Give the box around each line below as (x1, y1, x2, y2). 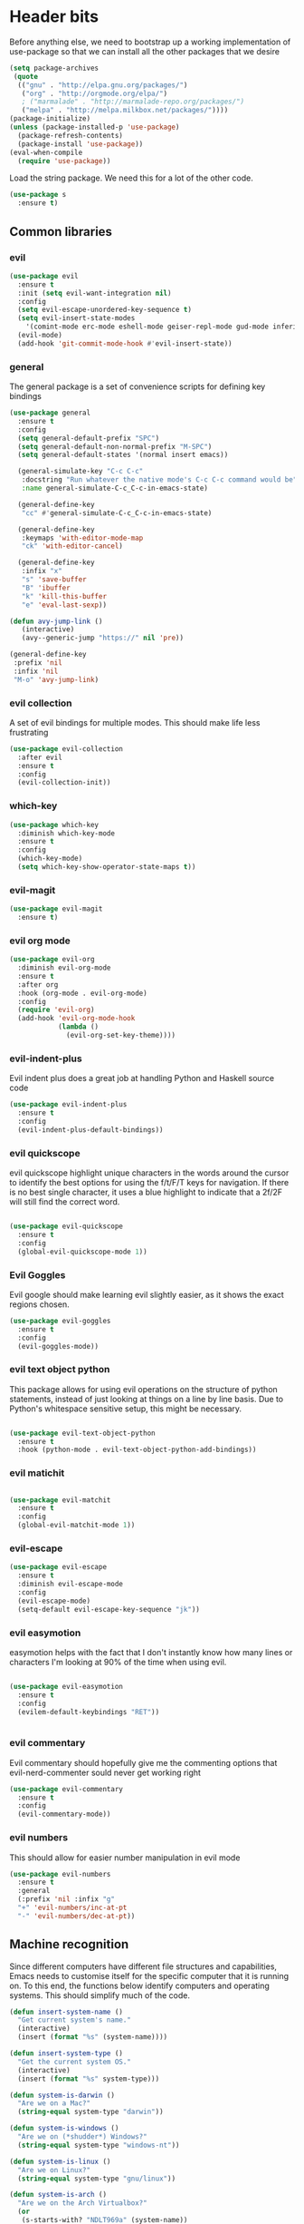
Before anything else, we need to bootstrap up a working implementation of (9, 36, 291, 47)
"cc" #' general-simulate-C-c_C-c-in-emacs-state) (21, 508, 213, 518)
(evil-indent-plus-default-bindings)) (17, 1125, 165, 1135)
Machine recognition (9, 1936, 129, 1952)
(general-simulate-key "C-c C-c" (17, 467, 144, 476)
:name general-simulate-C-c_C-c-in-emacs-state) (21, 483, 208, 493)
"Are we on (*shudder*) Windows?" (17, 2132, 147, 2141)
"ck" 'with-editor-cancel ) (21, 541, 124, 551)
